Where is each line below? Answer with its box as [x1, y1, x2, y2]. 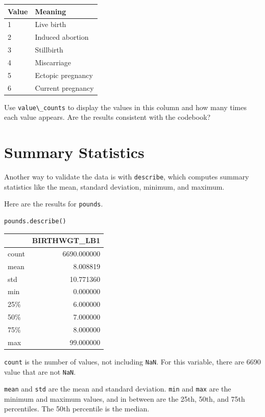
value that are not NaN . [4, 366, 76, 377]
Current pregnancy [35, 82, 94, 93]
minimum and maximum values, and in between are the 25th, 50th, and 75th [4, 393, 245, 404]
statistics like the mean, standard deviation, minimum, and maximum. [4, 181, 225, 192]
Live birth [35, 19, 66, 30]
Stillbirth [35, 44, 63, 55]
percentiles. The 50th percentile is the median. [4, 403, 150, 414]
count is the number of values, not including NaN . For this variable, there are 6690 [4, 356, 261, 367]
